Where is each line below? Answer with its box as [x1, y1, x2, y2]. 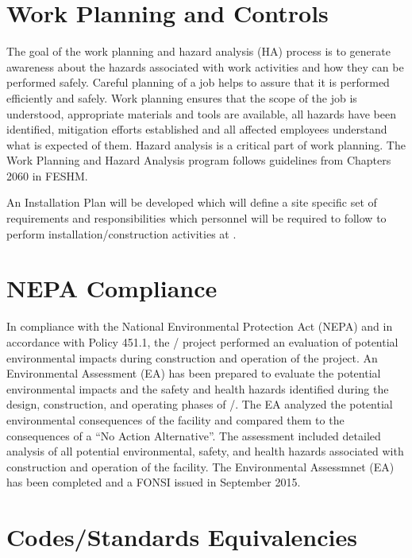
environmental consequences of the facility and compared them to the [6, 411, 345, 428]
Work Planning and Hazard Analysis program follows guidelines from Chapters [6, 152, 391, 169]
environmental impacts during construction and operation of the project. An [6, 349, 378, 366]
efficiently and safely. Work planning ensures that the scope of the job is [6, 89, 357, 106]
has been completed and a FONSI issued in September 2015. [6, 474, 301, 490]
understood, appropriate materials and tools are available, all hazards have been [6, 105, 396, 122]
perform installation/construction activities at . [6, 225, 237, 242]
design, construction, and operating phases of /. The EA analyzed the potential [6, 396, 393, 413]
